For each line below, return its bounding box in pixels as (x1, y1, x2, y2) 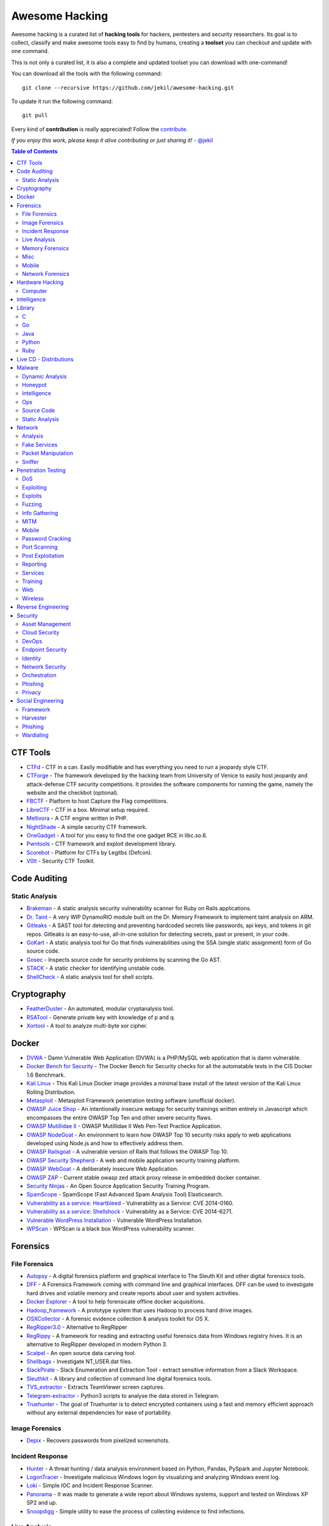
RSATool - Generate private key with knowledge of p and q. (26, 1013, 175, 1021)
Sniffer (22, 458, 39, 465)
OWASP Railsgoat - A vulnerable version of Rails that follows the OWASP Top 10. (26, 1148, 228, 1155)
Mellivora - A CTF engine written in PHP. (26, 815, 128, 822)
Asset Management (22, 620, 71, 627)
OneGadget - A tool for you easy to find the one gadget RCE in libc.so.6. (26, 832, 208, 839)
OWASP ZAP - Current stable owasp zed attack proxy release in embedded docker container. (26, 1174, 261, 1181)
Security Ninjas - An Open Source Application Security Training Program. (26, 1182, 210, 1190)
